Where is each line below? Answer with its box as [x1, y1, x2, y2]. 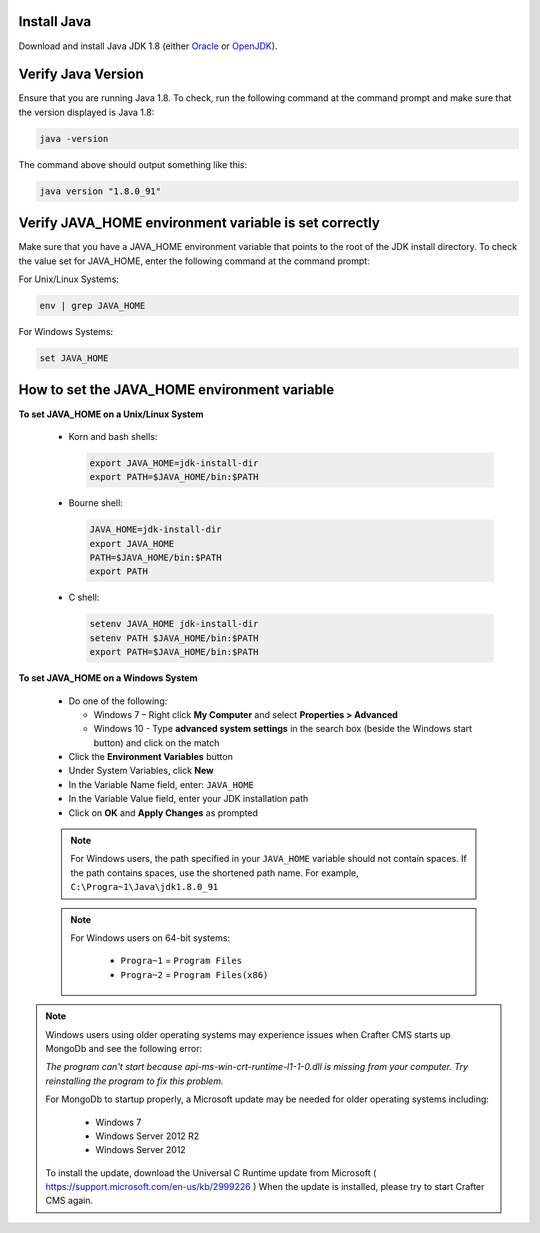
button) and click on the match [93, 736, 220, 749]
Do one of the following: [68, 695, 168, 707]
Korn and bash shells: [68, 430, 158, 442]
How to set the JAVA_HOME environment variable [18, 381, 335, 399]
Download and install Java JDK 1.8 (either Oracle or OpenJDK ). [18, 40, 278, 52]
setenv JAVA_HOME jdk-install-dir [89, 618, 259, 630]
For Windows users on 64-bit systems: [70, 932, 230, 944]
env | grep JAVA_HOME [39, 300, 146, 312]
